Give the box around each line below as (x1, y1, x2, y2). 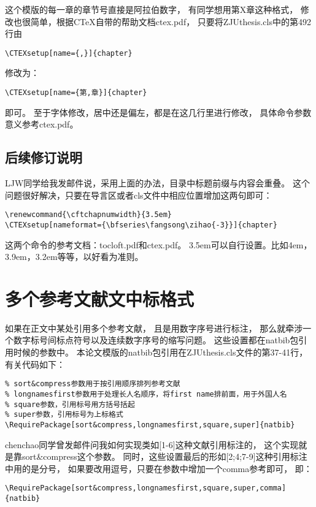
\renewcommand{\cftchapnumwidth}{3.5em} (5, 210, 172, 219)
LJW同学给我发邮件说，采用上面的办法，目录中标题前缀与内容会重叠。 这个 (5, 177, 310, 189)
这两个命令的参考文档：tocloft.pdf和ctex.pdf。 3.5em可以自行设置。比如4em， (5, 238, 312, 251)
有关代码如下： (5, 357, 65, 370)
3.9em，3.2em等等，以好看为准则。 (5, 250, 144, 263)
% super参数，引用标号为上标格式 (5, 410, 123, 419)
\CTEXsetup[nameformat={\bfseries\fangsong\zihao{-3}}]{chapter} (5, 220, 277, 229)
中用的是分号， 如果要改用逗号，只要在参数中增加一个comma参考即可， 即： (5, 462, 312, 475)
